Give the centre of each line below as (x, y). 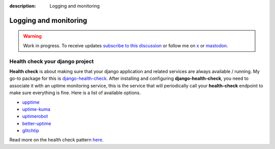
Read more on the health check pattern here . (57, 140)
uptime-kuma (36, 109)
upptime (31, 102)
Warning (32, 36)
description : (23, 6)
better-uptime (37, 123)
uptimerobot (35, 116)
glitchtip (31, 131)
